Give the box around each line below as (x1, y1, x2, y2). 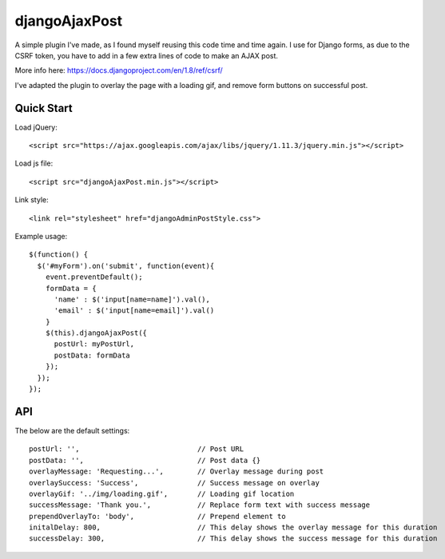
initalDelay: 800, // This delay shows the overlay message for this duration (29, 523, 438, 532)
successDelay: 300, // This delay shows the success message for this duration (29, 534, 438, 543)
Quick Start (14, 101, 73, 115)
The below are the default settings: (14, 425, 130, 435)
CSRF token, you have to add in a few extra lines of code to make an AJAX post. (14, 50, 279, 60)
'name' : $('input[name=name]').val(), (54, 294, 211, 304)
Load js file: (14, 158, 54, 168)
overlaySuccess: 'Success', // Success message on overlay (29, 478, 320, 487)
